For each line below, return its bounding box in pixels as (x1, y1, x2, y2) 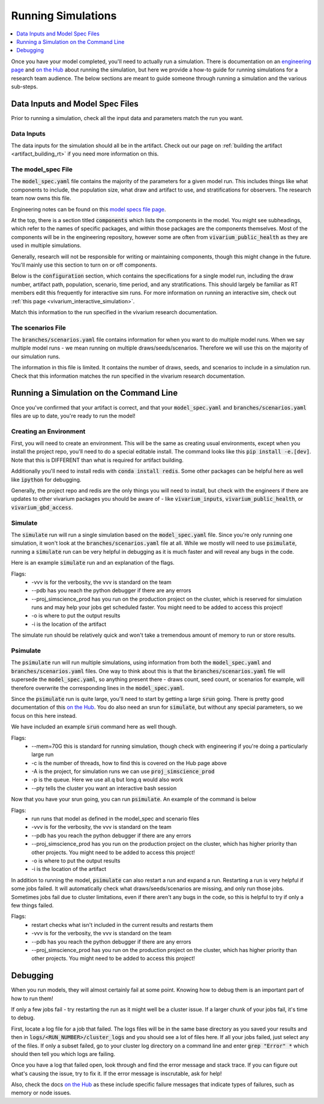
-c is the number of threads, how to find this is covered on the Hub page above (31, 759, 227, 766)
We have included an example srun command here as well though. (11, 723, 177, 730)
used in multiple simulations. (11, 242, 82, 249)
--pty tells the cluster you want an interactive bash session (31, 784, 177, 792)
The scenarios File (11, 323, 66, 332)
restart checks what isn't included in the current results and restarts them (31, 921, 213, 928)
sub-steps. (11, 83, 38, 90)
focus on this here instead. (11, 712, 77, 719)
